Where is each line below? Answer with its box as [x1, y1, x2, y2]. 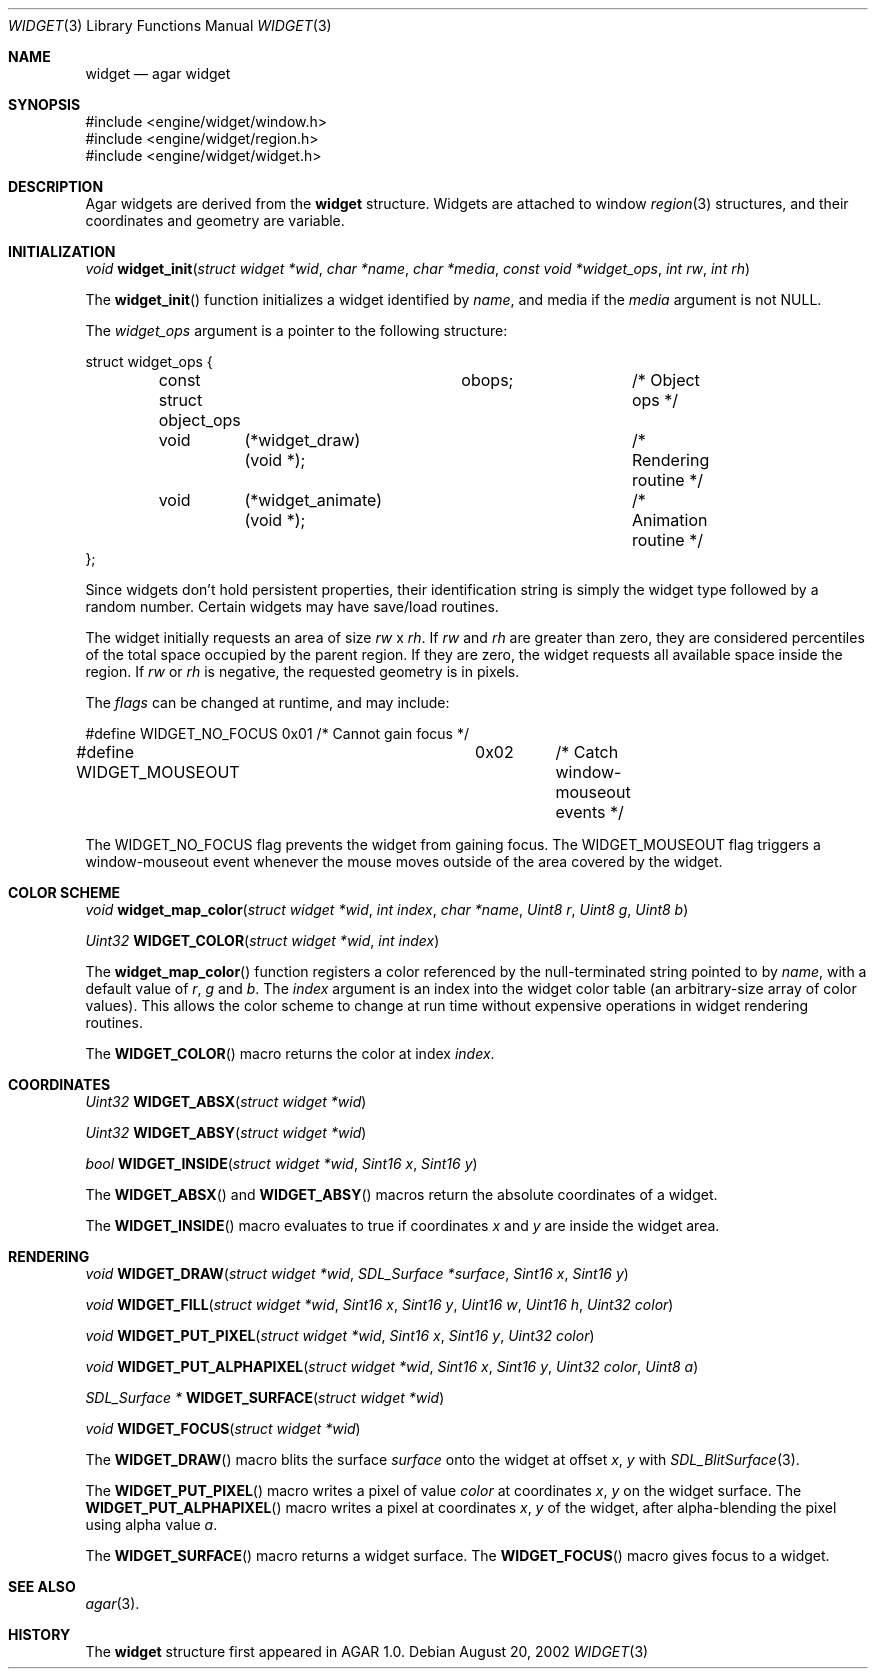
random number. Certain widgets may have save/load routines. [85, 598, 499, 615]
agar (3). [85, 1595, 140, 1612]
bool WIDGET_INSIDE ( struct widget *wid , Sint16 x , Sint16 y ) [85, 1155, 478, 1172]
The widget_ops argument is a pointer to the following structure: [85, 322, 508, 339]
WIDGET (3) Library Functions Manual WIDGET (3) [8, 17, 332, 34]
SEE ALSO [8, 1578, 76, 1595]
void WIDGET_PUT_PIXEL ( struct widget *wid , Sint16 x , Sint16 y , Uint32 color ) [85, 1327, 595, 1344]
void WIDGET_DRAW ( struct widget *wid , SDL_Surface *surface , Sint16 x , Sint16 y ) [85, 1265, 629, 1282]
